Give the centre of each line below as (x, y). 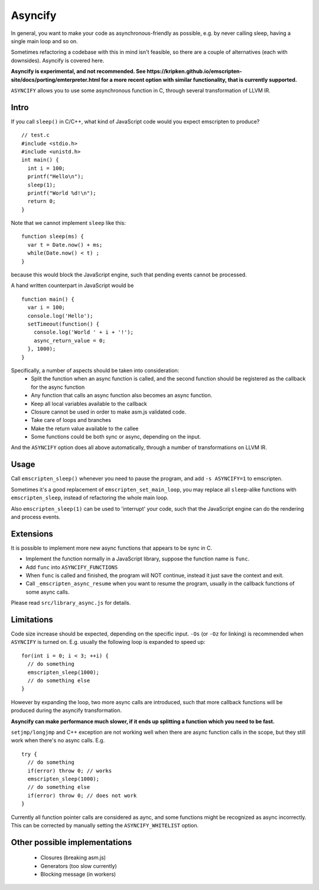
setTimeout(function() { (64, 324)
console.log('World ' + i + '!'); (84, 332)
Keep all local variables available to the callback (89, 404)
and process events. (36, 517)
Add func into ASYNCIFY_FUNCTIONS (72, 567)
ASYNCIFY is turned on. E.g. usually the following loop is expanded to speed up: (108, 642)
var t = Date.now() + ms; (65, 245)
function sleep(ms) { (53, 236)
